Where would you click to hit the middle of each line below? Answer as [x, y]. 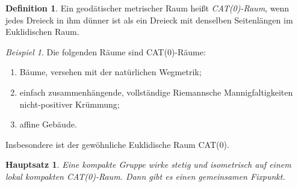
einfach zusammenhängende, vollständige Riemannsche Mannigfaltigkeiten [156, 92]
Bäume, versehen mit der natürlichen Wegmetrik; [110, 72]
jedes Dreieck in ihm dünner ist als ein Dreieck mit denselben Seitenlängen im [149, 20]
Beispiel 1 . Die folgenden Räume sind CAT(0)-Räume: [106, 51]
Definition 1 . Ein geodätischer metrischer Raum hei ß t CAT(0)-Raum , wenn [147, 8]
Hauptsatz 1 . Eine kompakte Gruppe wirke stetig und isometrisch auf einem [148, 164]
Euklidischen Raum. [42, 32]
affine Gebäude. [48, 124]
